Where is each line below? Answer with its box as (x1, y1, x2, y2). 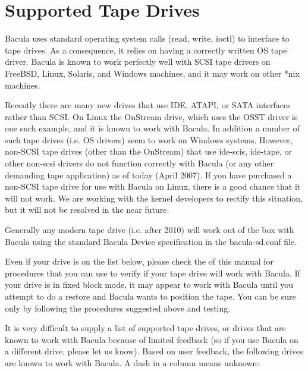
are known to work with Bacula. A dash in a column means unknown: (5, 356, 260, 369)
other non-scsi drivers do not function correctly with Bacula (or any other (5, 157, 274, 169)
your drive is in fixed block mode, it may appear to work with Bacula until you (5, 278, 294, 291)
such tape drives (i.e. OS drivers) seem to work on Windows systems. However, (5, 133, 293, 146)
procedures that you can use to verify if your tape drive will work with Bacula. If (5, 266, 300, 279)
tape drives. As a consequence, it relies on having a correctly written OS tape (5, 43, 287, 56)
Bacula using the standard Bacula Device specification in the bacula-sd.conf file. (5, 235, 297, 247)
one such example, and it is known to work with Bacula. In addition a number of (5, 122, 300, 134)
